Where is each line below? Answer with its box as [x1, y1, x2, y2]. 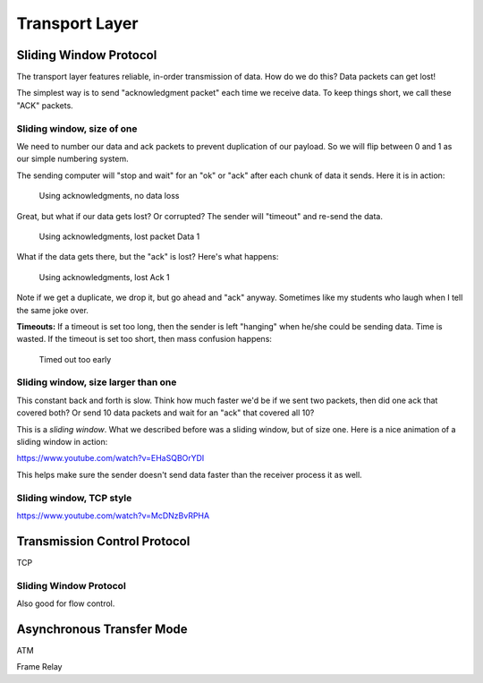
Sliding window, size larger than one [16, 376, 177, 388]
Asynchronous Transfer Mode [16, 621, 188, 636]
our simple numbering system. [16, 153, 129, 165]
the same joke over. [16, 304, 89, 315]
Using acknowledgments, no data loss [38, 191, 180, 201]
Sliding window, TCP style [16, 491, 132, 504]
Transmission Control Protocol [16, 534, 191, 549]
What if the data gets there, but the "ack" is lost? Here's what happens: [16, 252, 279, 262]
